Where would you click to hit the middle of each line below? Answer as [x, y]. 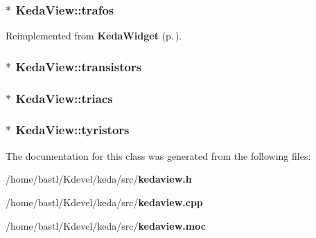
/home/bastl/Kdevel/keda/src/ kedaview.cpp [104, 202]
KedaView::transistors [79, 66]
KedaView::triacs [64, 98]
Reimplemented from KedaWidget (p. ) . [94, 36]
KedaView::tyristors [72, 130]
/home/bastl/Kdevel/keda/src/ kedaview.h [99, 179]
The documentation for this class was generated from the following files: [158, 155]
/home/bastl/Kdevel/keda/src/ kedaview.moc [106, 225]
